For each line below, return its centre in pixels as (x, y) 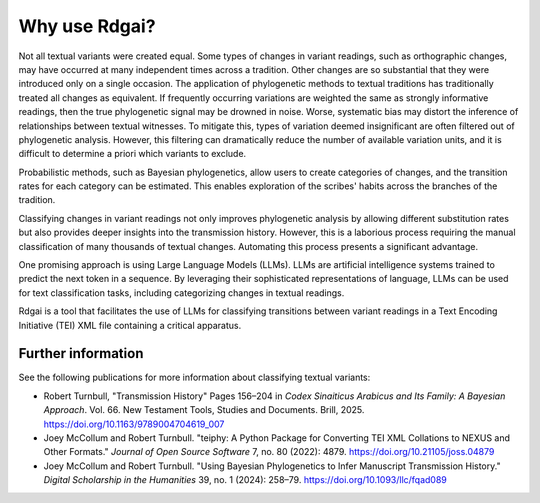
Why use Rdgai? (87, 26)
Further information (81, 353)
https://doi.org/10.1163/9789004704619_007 (134, 424)
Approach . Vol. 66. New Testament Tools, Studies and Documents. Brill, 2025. (204, 410)
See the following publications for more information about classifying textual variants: (194, 377)
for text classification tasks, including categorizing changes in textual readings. (181, 292)
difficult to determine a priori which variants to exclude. (132, 154)
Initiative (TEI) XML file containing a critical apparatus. (130, 325)
